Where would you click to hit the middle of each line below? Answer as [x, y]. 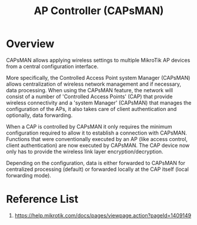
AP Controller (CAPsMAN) [99, 11]
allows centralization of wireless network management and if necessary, [94, 84]
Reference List [42, 199]
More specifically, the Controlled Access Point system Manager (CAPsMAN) [98, 78]
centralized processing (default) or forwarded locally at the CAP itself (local [98, 169]
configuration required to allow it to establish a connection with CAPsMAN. [96, 133]
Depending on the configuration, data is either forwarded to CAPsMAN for [96, 163]
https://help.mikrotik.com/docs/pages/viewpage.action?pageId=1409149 [103, 215]
